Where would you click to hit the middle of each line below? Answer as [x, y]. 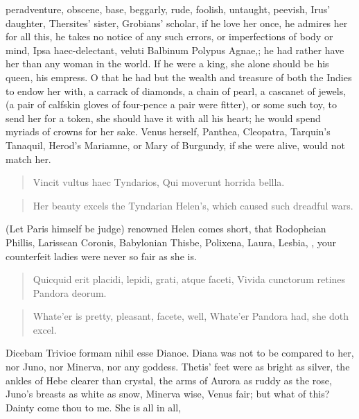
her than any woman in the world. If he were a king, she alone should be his [167, 63]
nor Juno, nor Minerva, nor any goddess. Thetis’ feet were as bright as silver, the [178, 367]
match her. [28, 159]
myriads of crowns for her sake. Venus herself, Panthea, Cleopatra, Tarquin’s [168, 131]
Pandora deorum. [70, 292]
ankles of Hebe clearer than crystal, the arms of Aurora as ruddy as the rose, [169, 380]
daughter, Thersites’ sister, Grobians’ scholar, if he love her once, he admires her [177, 23]
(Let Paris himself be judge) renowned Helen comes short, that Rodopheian [166, 229]
